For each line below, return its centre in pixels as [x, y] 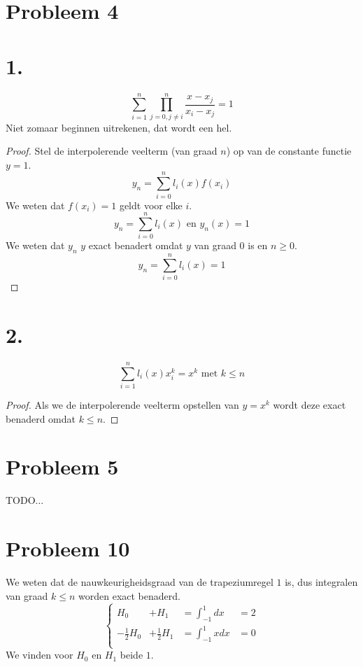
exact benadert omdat [136, 245]
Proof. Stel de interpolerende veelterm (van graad [112, 151]
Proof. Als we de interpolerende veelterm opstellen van [122, 405]
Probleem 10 [68, 548]
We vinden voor [40, 655]
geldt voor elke [151, 205]
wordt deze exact [309, 405]
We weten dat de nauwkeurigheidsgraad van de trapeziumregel [140, 582]
